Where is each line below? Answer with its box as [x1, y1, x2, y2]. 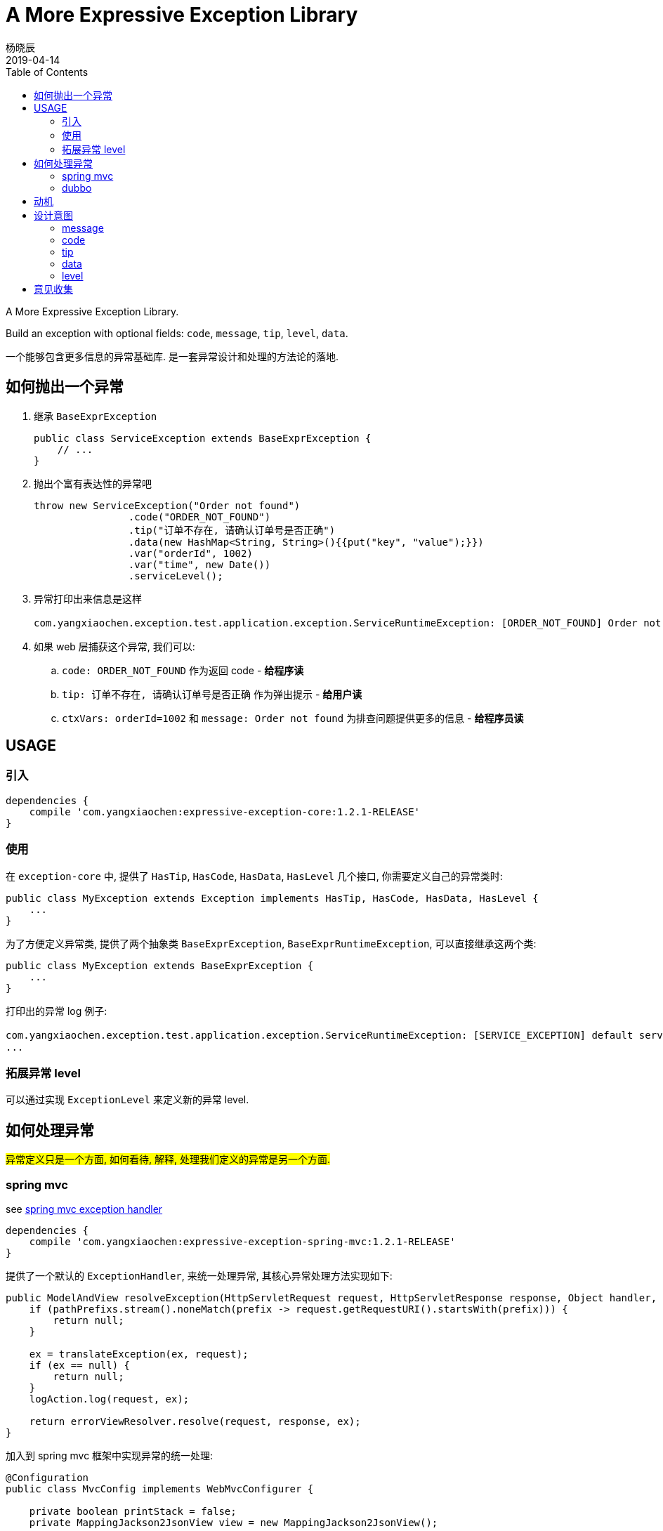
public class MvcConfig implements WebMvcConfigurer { [6, 1483, 314, 1494]
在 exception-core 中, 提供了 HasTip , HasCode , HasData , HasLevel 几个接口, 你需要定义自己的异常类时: [6, 869, 503, 882]
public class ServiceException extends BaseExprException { [34, 432, 372, 444]
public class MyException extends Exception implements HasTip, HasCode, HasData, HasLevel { [6, 892, 539, 904]
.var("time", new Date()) [128, 558, 271, 570]
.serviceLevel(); [128, 570, 223, 581]
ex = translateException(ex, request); [29, 1348, 249, 1360]
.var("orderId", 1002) [128, 547, 253, 559]
